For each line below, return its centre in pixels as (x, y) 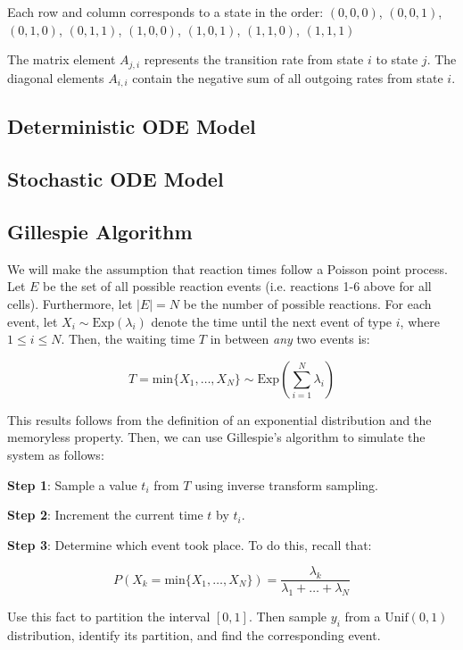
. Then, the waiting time (128, 339)
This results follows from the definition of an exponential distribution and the (219, 419)
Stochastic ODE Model (116, 179)
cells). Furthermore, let (70, 304)
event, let (33, 321)
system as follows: (56, 455)
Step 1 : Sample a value (72, 484)
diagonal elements (56, 77)
